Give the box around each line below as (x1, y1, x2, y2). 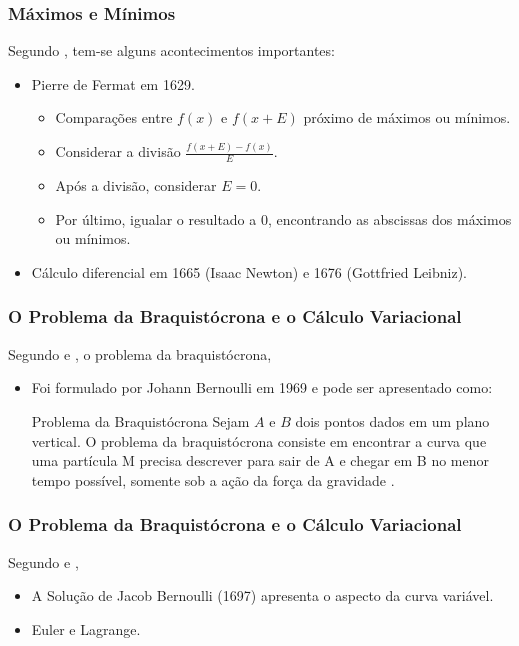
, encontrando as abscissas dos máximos (267, 208, 512, 229)
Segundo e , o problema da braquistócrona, (8, 343, 272, 364)
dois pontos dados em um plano (295, 410, 490, 431)
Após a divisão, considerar (55, 175, 217, 196)
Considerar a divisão (55, 141, 181, 162)
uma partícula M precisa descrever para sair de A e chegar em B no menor (31, 450, 490, 471)
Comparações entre (55, 107, 173, 128)
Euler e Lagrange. (31, 618, 141, 639)
